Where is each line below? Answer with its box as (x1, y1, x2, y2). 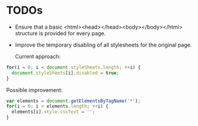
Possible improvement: (6, 86, 63, 93)
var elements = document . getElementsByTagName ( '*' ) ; (6, 98, 141, 104)
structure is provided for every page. (14, 29, 106, 36)
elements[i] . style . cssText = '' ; (11, 109, 95, 115)
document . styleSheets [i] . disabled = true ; (11, 70, 119, 76)
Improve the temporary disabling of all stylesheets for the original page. (14, 41, 192, 48)
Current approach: (14, 53, 61, 60)
